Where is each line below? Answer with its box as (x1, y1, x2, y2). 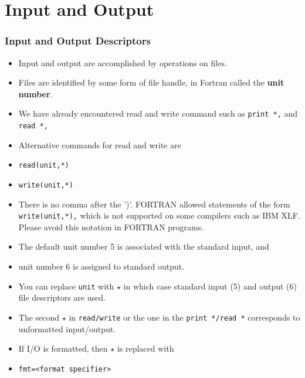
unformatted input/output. (18, 322, 116, 335)
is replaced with (117, 342, 174, 355)
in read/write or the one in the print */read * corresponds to (69, 311, 300, 323)
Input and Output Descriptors (5, 33, 151, 48)
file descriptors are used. (18, 291, 106, 304)
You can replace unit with (18, 280, 114, 292)
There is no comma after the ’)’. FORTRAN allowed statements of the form (18, 197, 290, 210)
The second (18, 311, 60, 323)
